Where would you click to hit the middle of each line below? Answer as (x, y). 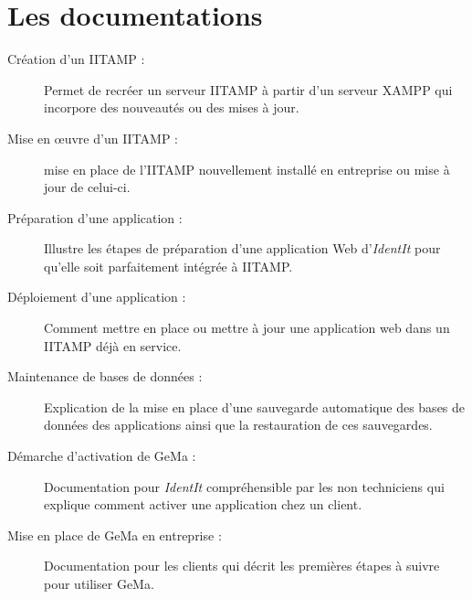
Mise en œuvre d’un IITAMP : (93, 138)
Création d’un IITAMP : (76, 59)
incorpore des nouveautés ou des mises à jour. (172, 107)
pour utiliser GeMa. (99, 583)
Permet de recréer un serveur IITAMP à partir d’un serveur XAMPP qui (248, 89)
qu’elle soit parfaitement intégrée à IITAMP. (168, 266)
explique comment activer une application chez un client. (203, 504)
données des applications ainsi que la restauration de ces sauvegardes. (238, 425)
